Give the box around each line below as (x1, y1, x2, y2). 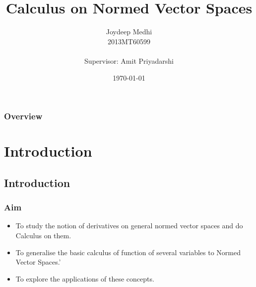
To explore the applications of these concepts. (15, 273, 154, 284)
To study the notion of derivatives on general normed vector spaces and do (15, 220, 243, 231)
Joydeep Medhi (106, 26, 152, 37)
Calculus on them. (15, 230, 71, 240)
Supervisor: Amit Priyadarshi (84, 55, 174, 66)
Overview (4, 110, 43, 122)
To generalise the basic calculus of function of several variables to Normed (15, 247, 241, 257)
